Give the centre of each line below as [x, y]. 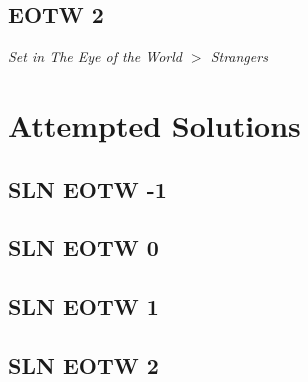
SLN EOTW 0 [83, 247]
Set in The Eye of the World [95, 56]
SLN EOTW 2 [83, 364]
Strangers [239, 56]
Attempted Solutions [154, 124]
